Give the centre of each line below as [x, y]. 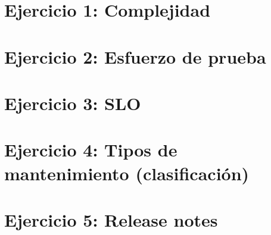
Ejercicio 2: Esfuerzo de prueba [135, 56]
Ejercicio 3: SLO [73, 103]
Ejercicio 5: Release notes [111, 219]
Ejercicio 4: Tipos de [91, 150]
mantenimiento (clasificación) [127, 173]
